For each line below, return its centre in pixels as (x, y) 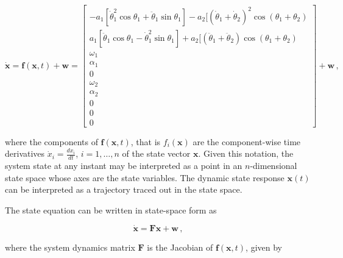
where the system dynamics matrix (70, 247)
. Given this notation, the (246, 153)
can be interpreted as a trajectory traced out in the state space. (124, 189)
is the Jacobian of (180, 247)
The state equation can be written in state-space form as (111, 210)
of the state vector (156, 153)
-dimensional (274, 166)
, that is (146, 141)
